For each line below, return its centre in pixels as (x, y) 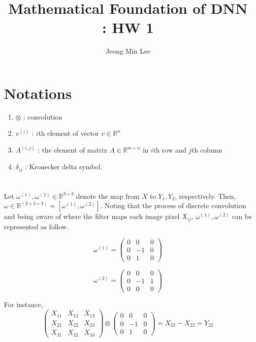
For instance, (23, 304)
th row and (170, 150)
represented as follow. (36, 226)
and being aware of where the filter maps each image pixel (92, 216)
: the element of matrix (72, 150)
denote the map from (108, 196)
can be (242, 216)
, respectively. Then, (205, 196)
